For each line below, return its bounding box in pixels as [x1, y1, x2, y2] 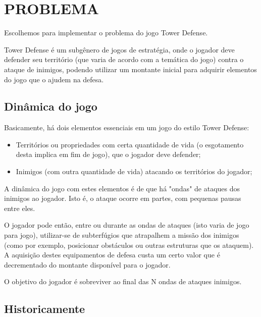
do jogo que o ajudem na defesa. [4, 74, 104, 84]
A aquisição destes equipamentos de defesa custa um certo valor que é [4, 249, 220, 260]
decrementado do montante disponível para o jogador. [4, 259, 171, 270]
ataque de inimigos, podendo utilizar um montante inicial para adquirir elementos [4, 64, 257, 74]
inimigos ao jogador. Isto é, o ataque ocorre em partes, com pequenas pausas [4, 193, 241, 203]
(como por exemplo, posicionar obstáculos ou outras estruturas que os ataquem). [4, 239, 254, 250]
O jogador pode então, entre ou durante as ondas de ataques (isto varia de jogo [4, 220, 249, 230]
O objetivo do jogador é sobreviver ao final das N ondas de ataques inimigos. [4, 276, 242, 287]
